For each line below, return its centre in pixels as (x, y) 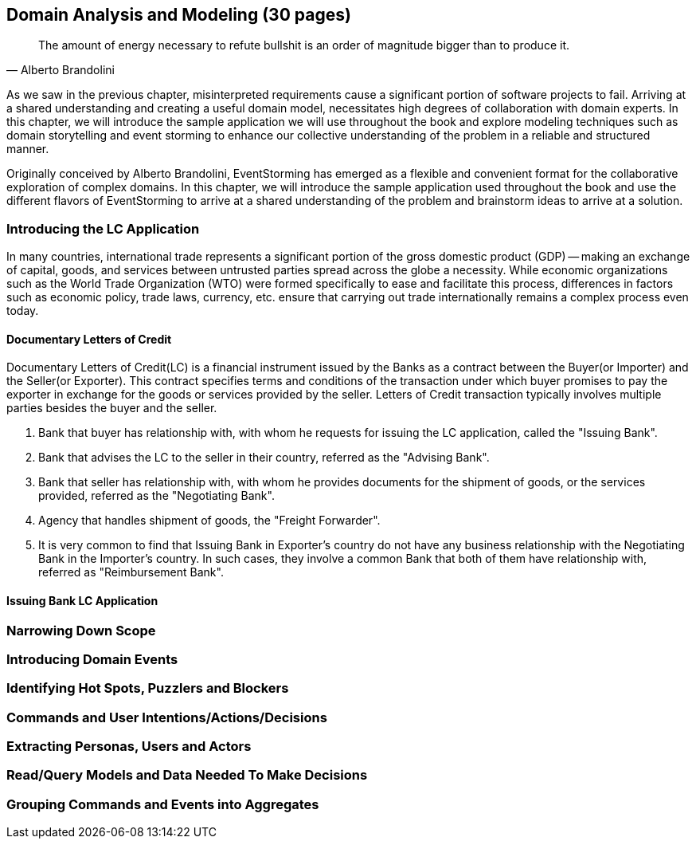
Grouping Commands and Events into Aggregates (163, 804)
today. (23, 311)
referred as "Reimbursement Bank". (131, 572)
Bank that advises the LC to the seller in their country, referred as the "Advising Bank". (264, 458)
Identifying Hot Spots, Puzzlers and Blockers (148, 688)
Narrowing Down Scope (81, 630)
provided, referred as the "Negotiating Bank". (156, 496)
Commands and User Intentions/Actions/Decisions (167, 717)
